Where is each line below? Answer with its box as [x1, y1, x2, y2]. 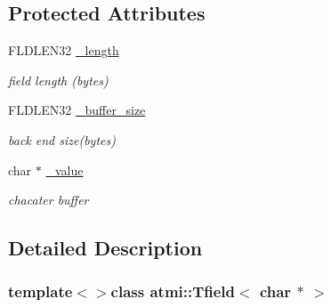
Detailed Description [8, 234, 203, 262]
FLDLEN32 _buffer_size [8, 101, 146, 119]
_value [45, 160, 84, 179]
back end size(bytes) [8, 130, 116, 149]
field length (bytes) [8, 70, 109, 89]
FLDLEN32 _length [8, 41, 119, 60]
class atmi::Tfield [110, 280, 236, 303]
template [8, 280, 73, 303]
